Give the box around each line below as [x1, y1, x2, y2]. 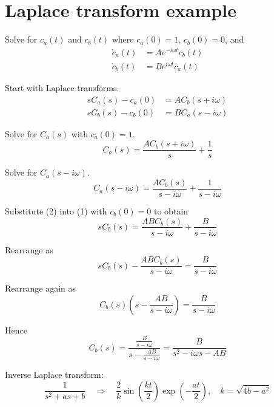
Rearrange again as [5, 282, 76, 295]
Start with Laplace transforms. [5, 81, 119, 94]
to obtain [153, 204, 189, 217]
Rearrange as [5, 243, 53, 256]
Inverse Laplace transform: [5, 368, 104, 380]
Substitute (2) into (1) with [5, 204, 107, 217]
